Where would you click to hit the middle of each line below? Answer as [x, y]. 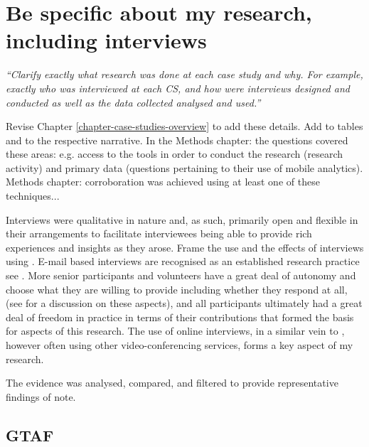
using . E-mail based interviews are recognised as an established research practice [183, 261]
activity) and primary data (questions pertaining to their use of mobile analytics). [184, 167]
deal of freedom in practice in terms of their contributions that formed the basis [180, 317]
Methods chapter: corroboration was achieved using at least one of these [163, 182]
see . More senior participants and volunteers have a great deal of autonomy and [181, 275]
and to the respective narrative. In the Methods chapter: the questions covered [177, 140]
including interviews [106, 40]
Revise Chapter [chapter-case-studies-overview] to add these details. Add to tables [184, 126]
